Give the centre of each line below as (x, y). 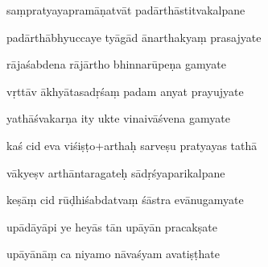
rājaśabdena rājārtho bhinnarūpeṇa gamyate (116, 64)
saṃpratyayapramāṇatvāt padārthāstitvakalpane (126, 10)
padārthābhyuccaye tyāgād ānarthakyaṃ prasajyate (134, 37)
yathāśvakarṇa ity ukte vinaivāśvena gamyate (118, 118)
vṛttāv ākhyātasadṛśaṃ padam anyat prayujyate (125, 91)
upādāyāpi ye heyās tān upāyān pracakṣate (112, 226)
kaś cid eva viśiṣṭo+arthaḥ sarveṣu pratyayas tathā (132, 145)
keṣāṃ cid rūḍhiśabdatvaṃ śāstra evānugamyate (125, 200)
